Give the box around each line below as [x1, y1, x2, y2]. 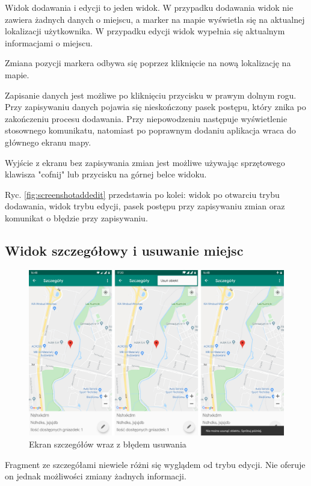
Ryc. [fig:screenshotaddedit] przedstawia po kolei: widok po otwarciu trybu [5, 188, 280, 200]
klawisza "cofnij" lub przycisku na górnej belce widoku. [5, 168, 207, 180]
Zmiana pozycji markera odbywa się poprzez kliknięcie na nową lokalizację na [5, 57, 291, 69]
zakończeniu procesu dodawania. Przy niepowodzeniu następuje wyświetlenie [5, 112, 288, 125]
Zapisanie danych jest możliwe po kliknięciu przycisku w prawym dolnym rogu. [5, 88, 297, 101]
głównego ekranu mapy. [5, 135, 91, 148]
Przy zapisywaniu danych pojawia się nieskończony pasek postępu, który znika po [5, 100, 306, 113]
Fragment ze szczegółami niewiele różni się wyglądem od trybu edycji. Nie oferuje [5, 458, 306, 470]
